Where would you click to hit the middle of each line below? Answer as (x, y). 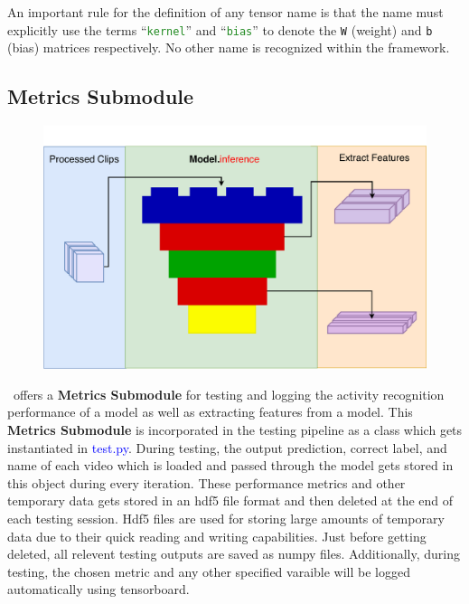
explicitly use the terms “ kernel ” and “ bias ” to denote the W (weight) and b (220, 29)
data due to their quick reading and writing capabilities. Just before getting (217, 536)
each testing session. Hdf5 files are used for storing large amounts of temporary (226, 518)
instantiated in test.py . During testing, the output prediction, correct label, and (227, 447)
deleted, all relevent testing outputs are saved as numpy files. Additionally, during (234, 554)
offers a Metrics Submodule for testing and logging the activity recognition (229, 394)
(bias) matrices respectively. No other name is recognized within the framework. (229, 47)
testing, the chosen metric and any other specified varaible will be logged (209, 571)
